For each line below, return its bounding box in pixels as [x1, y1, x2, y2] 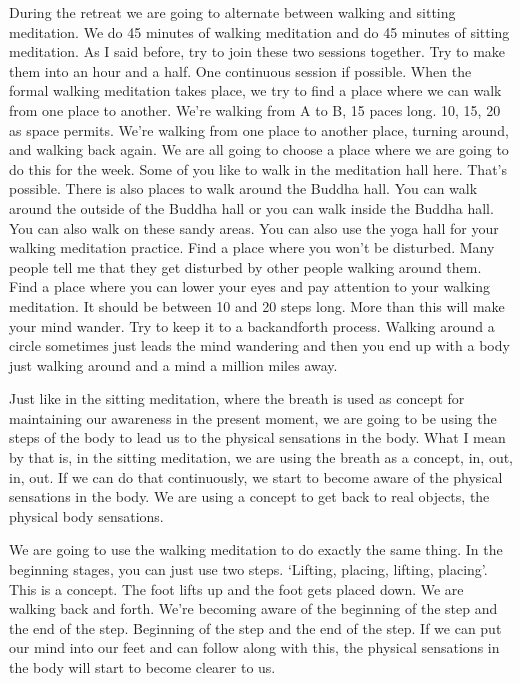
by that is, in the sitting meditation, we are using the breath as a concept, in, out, [9, 447, 513, 468]
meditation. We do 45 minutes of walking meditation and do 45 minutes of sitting [9, 21, 510, 42]
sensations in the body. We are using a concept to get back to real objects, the [9, 486, 490, 507]
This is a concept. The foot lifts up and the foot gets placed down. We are [9, 578, 464, 599]
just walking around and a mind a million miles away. [9, 354, 338, 375]
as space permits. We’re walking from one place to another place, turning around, [9, 119, 509, 140]
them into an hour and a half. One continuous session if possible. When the [9, 60, 472, 81]
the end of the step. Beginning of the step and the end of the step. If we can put [9, 617, 502, 638]
